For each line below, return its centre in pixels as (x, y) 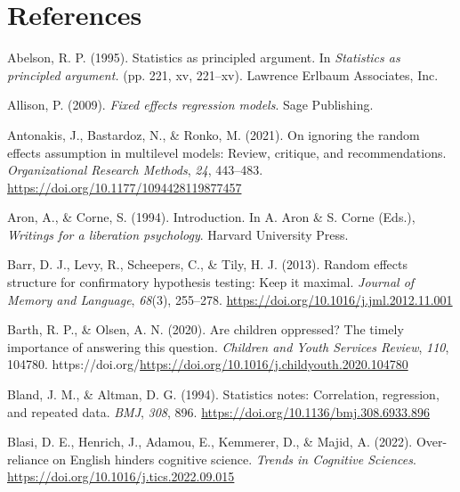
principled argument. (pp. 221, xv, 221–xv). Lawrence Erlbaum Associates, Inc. (223, 74)
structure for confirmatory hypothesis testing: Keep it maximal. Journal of (211, 282)
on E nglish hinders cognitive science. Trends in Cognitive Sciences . (234, 459)
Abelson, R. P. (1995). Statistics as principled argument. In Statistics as (204, 57)
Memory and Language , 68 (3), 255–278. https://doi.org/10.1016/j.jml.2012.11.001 (230, 299)
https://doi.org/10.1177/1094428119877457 (125, 187)
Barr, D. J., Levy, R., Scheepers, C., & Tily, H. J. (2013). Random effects (208, 264)
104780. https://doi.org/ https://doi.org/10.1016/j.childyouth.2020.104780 (208, 364)
